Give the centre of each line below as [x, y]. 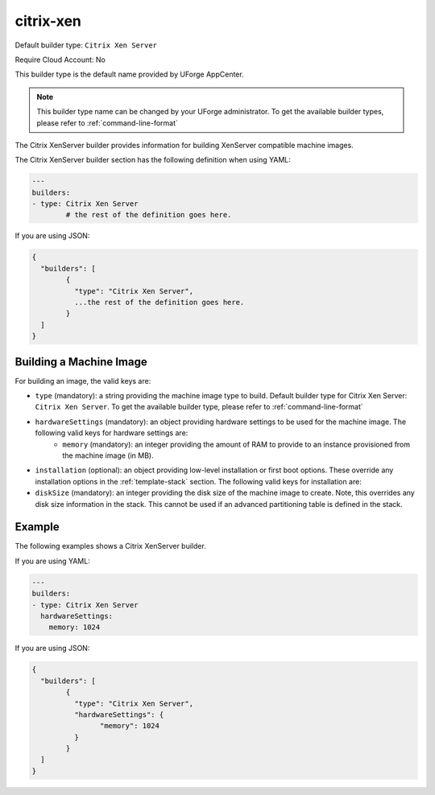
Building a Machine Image [81, 362]
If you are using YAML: [52, 561]
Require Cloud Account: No [60, 60]
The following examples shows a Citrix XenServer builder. [111, 546]
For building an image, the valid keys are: [83, 381]
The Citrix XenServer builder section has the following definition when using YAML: [153, 160]
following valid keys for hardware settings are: [112, 433]
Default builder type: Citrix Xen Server [86, 45]
